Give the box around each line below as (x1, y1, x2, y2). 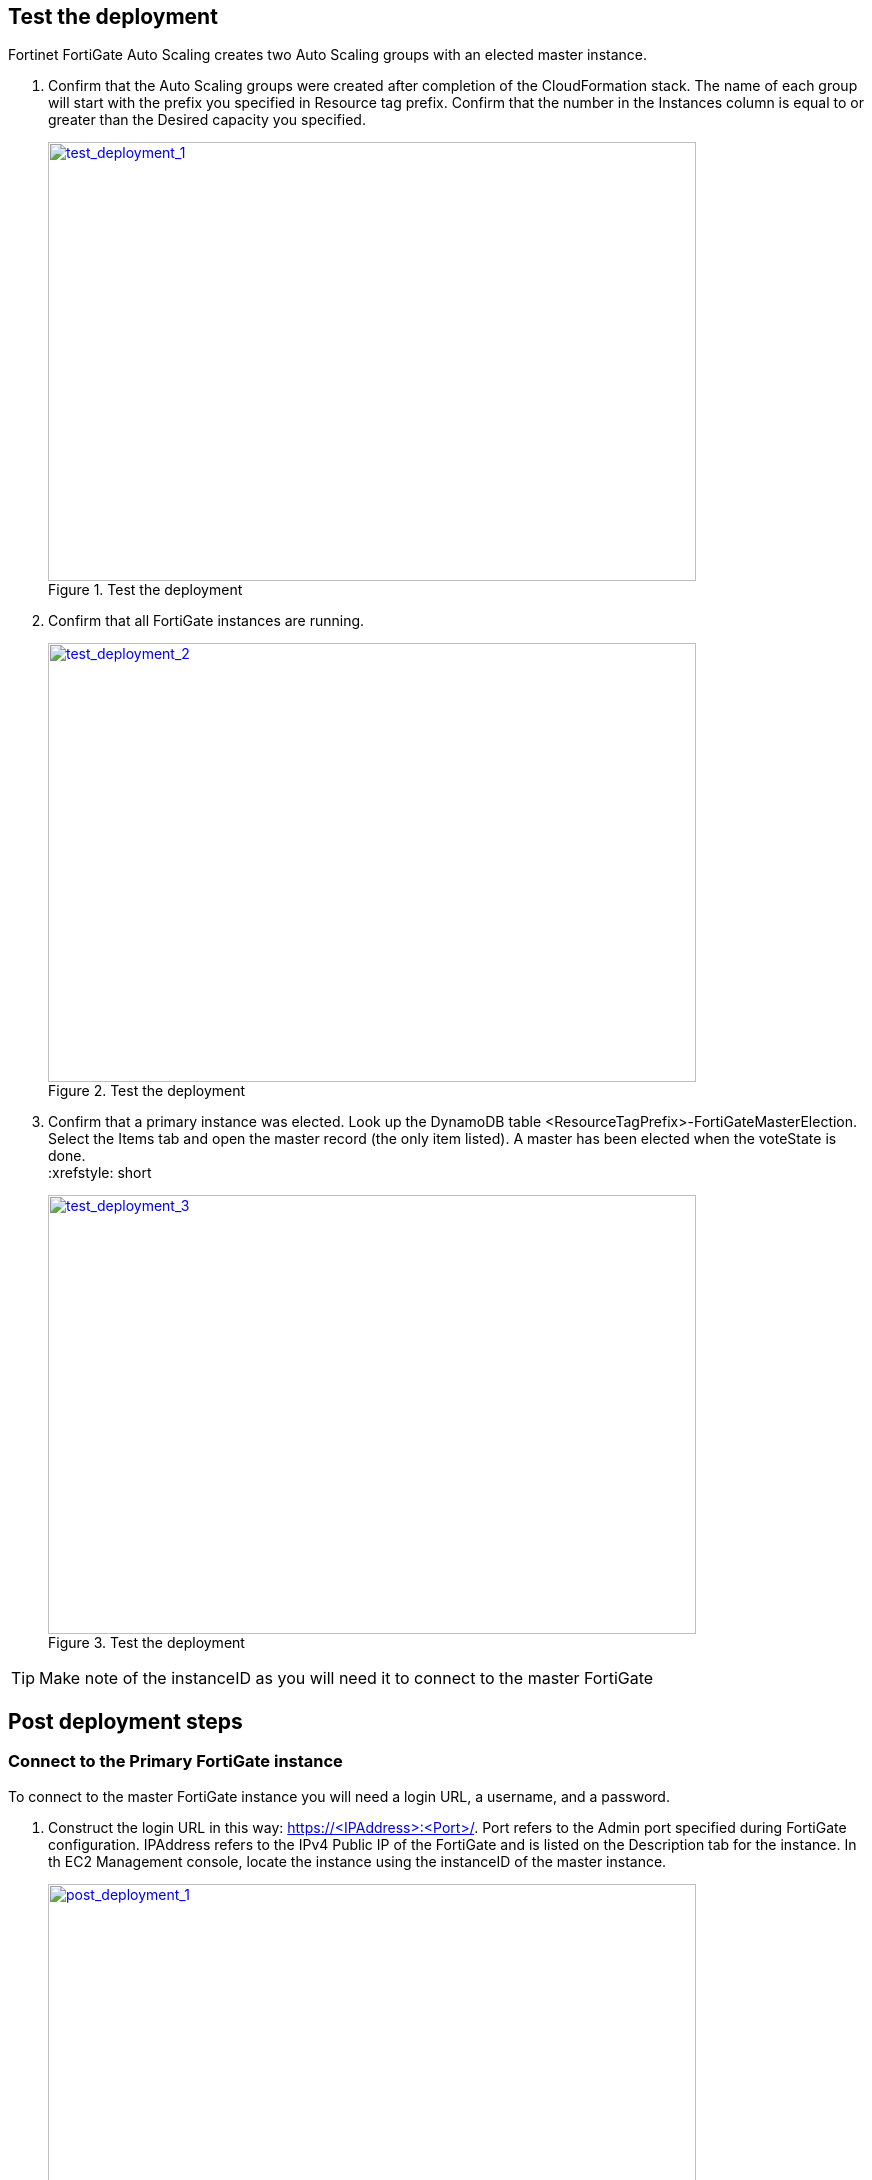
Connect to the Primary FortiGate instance (8, 1751, 343, 1772)
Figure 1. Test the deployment (48, 581, 243, 599)
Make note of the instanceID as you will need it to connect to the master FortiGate (39, 1668, 654, 1689)
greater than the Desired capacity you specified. (48, 111, 366, 129)
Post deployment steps (8, 1708, 243, 1734)
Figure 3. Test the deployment (48, 1634, 245, 1652)
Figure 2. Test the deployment (48, 1082, 246, 1100)
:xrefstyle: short (48, 1164, 152, 1182)
